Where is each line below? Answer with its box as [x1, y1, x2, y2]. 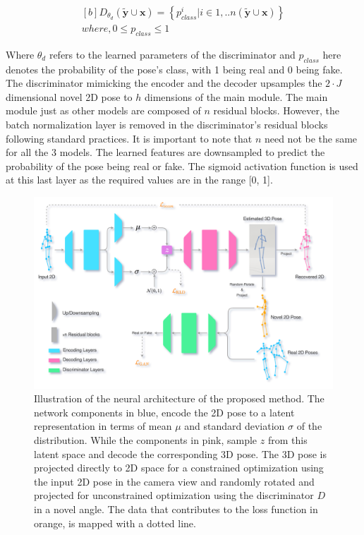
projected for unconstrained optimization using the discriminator [34, 488, 314, 503]
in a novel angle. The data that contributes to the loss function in [34, 501, 318, 516]
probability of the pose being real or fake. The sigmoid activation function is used [6, 158, 358, 173]
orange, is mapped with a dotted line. [34, 515, 196, 530]
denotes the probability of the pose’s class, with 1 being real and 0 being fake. [6, 61, 343, 76]
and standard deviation [184, 419, 285, 433]
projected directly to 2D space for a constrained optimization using [34, 460, 324, 475]
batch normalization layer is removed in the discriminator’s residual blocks [6, 117, 328, 132]
